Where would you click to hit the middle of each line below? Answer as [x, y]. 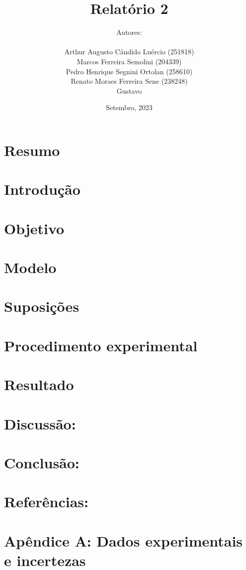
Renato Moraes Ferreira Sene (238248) [129, 81]
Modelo [30, 267]
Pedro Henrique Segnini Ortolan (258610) [129, 71]
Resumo [32, 150]
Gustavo [129, 90]
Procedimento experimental [101, 345]
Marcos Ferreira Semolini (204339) [129, 61]
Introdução [42, 189]
